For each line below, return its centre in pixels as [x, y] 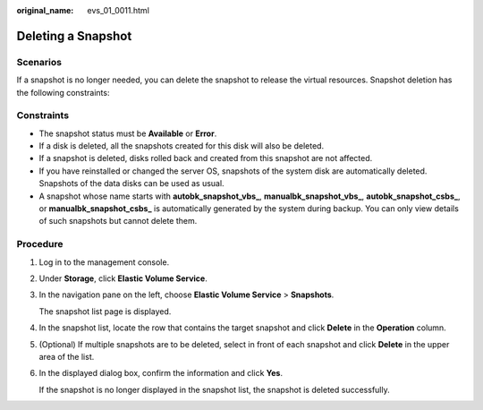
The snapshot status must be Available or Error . [128, 133]
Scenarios [39, 62]
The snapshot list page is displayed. [105, 311]
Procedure [40, 244]
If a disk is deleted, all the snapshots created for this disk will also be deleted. [182, 146]
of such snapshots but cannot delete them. [118, 221]
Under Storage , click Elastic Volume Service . [123, 278]
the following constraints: [63, 92]
